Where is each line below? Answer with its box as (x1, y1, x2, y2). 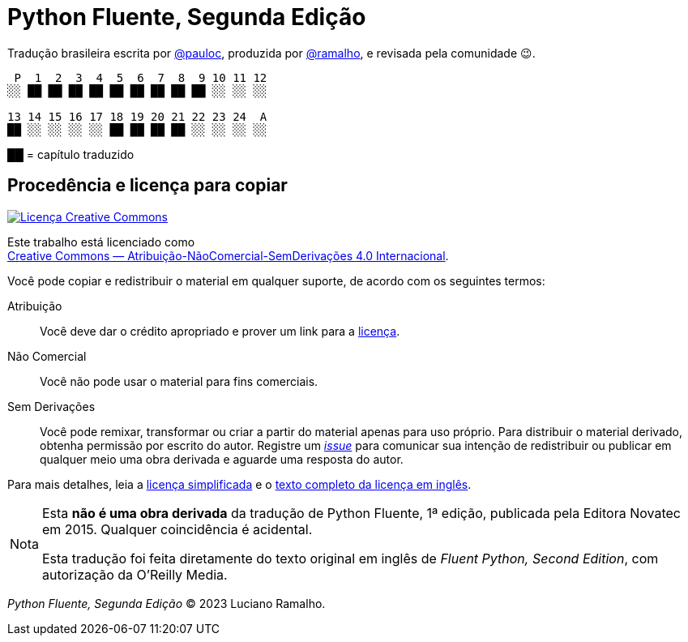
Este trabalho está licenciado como (7, 234, 195, 249)
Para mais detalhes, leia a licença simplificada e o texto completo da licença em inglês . (7, 477, 472, 491)
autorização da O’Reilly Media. (41, 566, 228, 583)
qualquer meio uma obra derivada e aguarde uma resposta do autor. (40, 452, 404, 466)
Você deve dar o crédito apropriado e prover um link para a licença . (40, 323, 400, 338)
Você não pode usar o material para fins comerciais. (40, 374, 318, 388)
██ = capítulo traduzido (7, 147, 135, 161)
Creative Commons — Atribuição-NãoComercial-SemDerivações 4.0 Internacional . (7, 248, 449, 263)
